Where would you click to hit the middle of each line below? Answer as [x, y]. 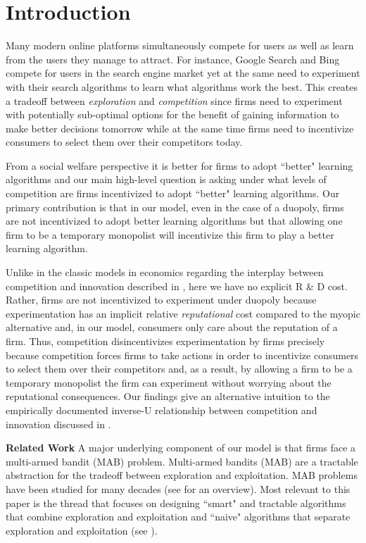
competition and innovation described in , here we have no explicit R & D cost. [177, 286]
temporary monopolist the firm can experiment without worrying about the [169, 382]
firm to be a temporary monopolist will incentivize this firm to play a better [170, 234]
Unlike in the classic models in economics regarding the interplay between [165, 272]
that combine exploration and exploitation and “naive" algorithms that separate [178, 517]
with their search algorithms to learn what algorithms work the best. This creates [182, 86]
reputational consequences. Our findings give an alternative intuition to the [168, 396]
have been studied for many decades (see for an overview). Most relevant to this [178, 488]
